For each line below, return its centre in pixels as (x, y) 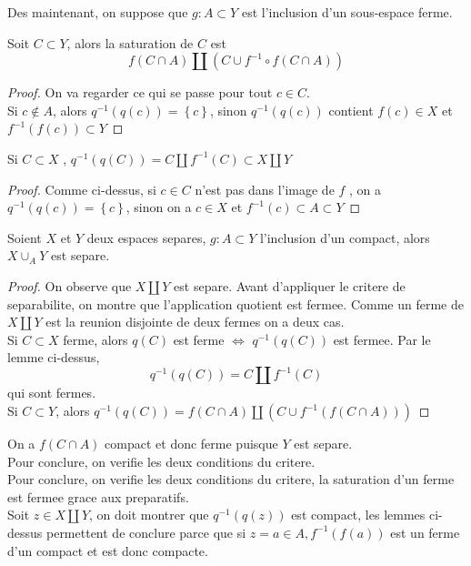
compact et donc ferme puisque (191, 443)
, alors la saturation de (130, 42)
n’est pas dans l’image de (265, 189)
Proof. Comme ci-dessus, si (82, 189)
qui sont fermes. (52, 393)
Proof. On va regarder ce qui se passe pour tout (140, 92)
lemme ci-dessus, (54, 357)
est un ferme (425, 532)
